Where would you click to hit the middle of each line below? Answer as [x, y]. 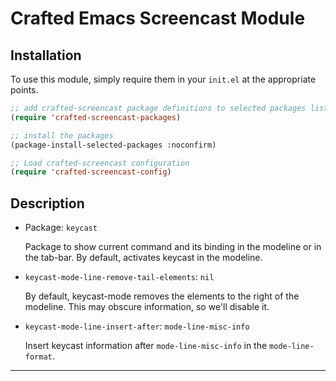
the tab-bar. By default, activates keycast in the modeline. [143, 258]
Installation [46, 55]
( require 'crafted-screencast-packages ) [96, 117]
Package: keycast [61, 228]
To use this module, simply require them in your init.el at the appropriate [163, 79]
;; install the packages [62, 135]
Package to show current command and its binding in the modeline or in [173, 247]
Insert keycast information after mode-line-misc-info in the [146, 346]
